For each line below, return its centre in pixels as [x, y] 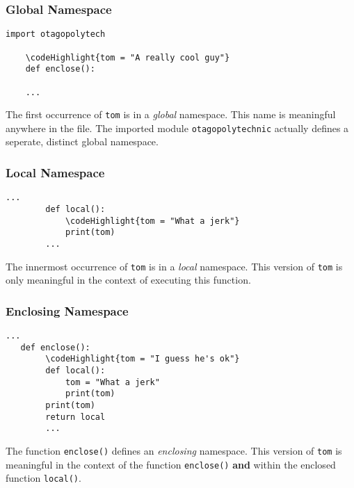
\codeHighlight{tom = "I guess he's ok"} [143, 359]
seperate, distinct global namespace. [82, 141]
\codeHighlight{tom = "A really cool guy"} [128, 57]
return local [75, 417]
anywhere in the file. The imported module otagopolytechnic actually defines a [177, 128]
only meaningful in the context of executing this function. [128, 280]
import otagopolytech [56, 34]
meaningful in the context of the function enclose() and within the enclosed [171, 464]
